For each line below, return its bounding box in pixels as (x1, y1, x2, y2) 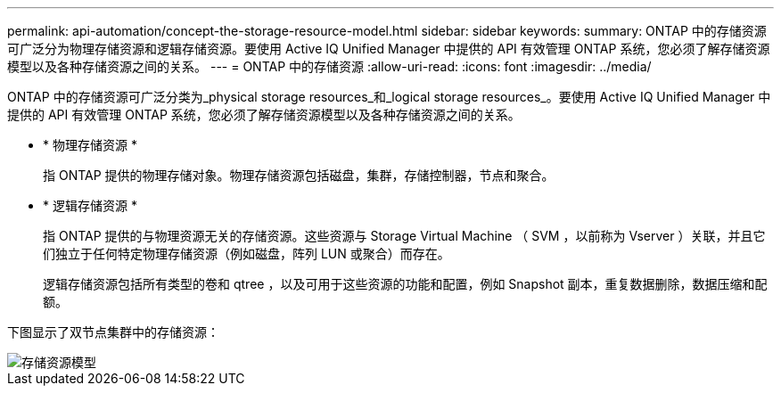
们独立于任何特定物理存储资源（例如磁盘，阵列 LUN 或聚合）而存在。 (43, 246, 450, 261)
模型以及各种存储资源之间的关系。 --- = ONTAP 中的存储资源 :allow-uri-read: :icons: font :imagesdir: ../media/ (7, 59, 652, 74)
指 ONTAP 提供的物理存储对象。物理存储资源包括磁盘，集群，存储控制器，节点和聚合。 (43, 168, 555, 183)
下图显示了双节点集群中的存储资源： (7, 324, 219, 340)
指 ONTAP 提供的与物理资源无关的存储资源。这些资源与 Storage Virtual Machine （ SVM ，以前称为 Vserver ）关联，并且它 (43, 228, 766, 243)
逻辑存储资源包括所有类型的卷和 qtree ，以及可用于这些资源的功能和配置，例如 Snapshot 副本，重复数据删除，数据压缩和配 (43, 276, 768, 291)
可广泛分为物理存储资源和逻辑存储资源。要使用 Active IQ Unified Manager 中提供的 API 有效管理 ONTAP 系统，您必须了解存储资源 (7, 41, 770, 56)
